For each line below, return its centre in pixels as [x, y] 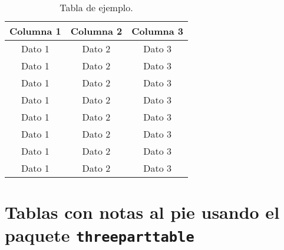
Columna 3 [157, 31]
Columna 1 [35, 31]
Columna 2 [96, 31]
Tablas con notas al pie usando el [142, 212]
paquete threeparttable [100, 235]
